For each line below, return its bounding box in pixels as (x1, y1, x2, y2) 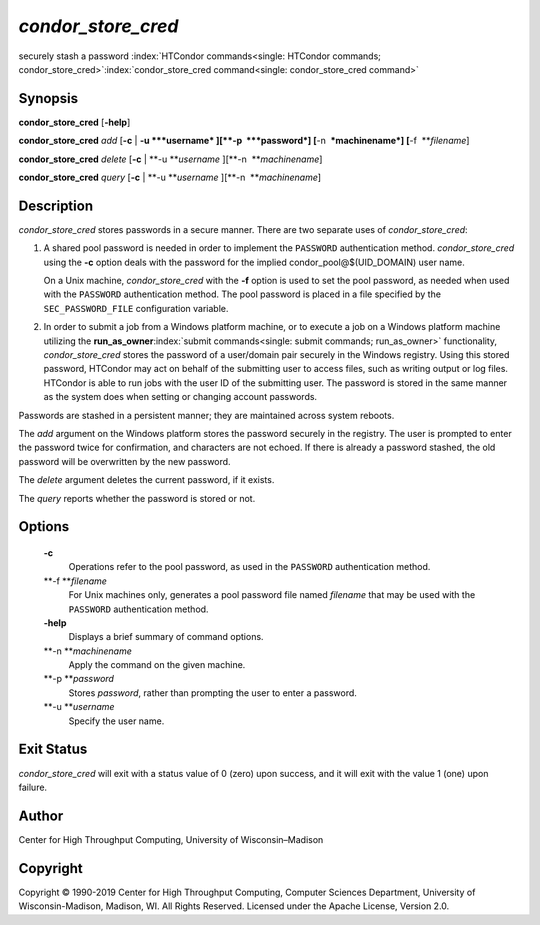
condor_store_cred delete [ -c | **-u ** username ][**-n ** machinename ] (18, 153, 323, 165)
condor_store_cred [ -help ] (18, 116, 131, 128)
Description (18, 197, 94, 214)
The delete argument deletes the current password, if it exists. (18, 474, 275, 486)
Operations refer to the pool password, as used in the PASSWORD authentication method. (68, 561, 431, 573)
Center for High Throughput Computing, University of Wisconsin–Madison (18, 833, 324, 845)
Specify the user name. (68, 715, 165, 727)
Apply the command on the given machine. (68, 659, 246, 671)
